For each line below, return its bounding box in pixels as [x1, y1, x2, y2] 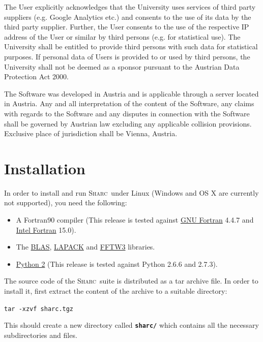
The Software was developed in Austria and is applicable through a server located [4, 88, 259, 99]
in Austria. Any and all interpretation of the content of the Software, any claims [4, 98, 254, 109]
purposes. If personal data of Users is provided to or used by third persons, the [4, 51, 250, 61]
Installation [4, 158, 85, 178]
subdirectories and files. [4, 329, 77, 340]
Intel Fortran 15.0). [16, 224, 76, 235]
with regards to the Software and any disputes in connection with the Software [4, 108, 250, 118]
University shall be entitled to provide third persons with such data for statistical [4, 41, 258, 52]
